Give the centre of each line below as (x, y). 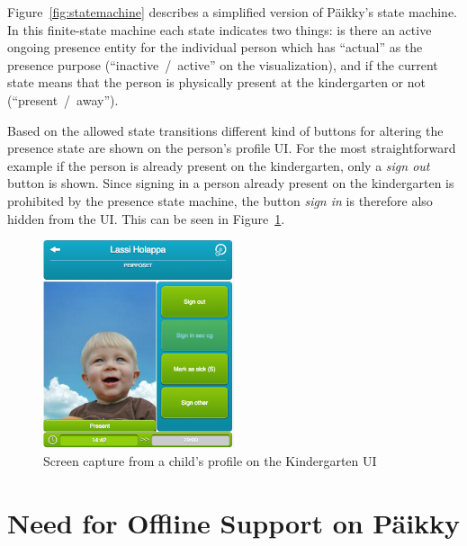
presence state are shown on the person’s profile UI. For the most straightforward (232, 148)
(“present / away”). (63, 99)
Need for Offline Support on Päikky (234, 522)
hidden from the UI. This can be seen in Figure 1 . (146, 218)
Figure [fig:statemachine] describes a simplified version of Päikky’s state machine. (232, 12)
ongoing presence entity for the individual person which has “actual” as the (215, 47)
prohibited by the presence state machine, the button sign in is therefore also (220, 200)
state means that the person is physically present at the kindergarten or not (216, 82)
